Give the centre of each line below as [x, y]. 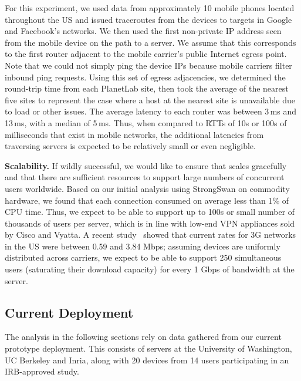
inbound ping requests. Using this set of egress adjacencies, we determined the [145, 77]
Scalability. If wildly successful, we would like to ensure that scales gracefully [146, 165]
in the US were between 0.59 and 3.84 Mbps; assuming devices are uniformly [143, 246]
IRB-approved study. [42, 371]
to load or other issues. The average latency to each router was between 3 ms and [151, 111]
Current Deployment [69, 312]
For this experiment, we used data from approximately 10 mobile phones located [150, 8]
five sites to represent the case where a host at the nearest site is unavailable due [150, 100]
